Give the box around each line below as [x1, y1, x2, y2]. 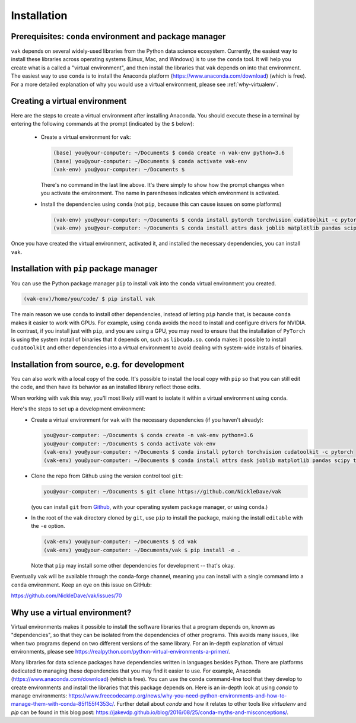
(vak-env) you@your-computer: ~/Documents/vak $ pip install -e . [43, 546, 241, 553]
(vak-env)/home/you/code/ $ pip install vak [23, 295, 155, 302]
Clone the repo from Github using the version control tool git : [31, 472, 183, 479]
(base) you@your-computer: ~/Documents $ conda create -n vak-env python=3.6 [53, 149, 285, 157]
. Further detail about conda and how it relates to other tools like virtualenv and [113, 700, 307, 708]
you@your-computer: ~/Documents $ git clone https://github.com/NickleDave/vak [43, 488, 282, 495]
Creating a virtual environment [11, 96, 127, 106]
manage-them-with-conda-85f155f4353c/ [11, 700, 114, 708]
